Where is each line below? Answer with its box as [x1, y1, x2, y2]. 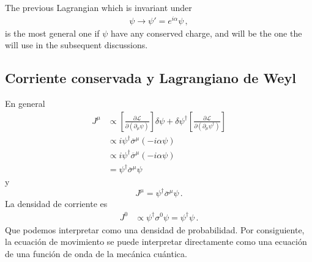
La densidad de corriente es [5, 197, 108, 210]
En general [5, 97, 45, 110]
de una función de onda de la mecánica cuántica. [5, 247, 187, 260]
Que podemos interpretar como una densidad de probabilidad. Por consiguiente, [5, 223, 305, 236]
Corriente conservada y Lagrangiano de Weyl [5, 68, 296, 87]
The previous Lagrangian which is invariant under [5, 1, 192, 13]
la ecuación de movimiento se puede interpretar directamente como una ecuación [5, 235, 307, 248]
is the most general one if [5, 26, 100, 39]
